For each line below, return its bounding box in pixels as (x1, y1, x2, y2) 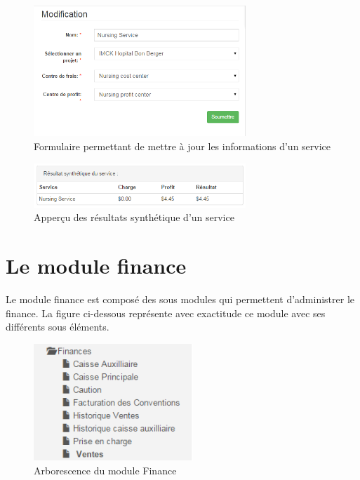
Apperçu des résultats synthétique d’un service (34, 210, 234, 225)
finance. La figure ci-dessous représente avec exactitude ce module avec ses (6, 305, 326, 320)
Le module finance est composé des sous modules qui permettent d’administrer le (6, 292, 355, 307)
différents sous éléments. (6, 319, 109, 334)
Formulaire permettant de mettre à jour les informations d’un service (34, 139, 331, 154)
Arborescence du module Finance (34, 462, 177, 477)
